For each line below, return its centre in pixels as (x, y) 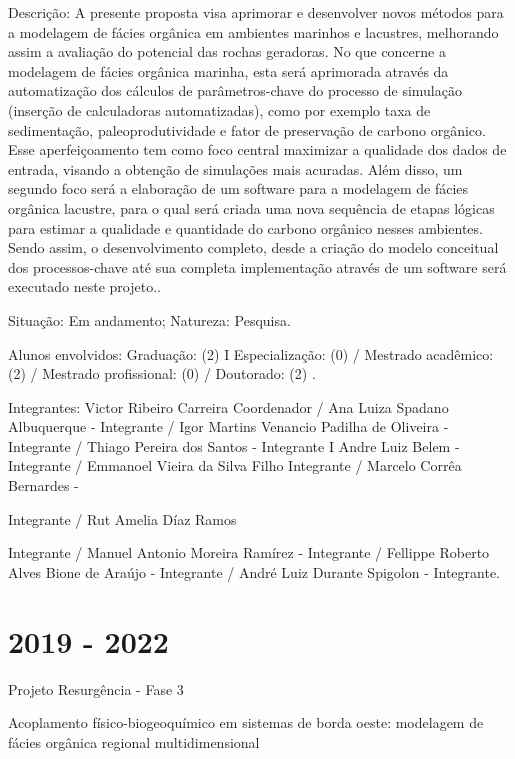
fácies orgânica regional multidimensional (134, 741)
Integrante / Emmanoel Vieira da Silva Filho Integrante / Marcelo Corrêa (235, 465)
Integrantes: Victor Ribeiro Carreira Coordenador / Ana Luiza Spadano (228, 406)
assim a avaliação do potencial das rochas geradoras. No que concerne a (227, 51)
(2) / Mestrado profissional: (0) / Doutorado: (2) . (162, 373)
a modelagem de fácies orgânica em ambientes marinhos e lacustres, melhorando (253, 31)
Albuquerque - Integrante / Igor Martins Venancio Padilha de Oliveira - (228, 426)
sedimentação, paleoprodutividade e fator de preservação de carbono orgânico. (247, 129)
